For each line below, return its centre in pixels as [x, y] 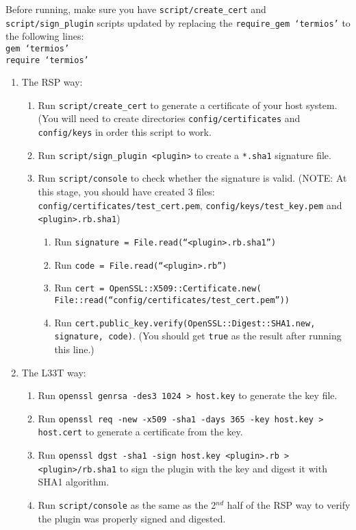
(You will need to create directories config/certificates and [169, 118]
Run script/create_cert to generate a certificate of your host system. [188, 105]
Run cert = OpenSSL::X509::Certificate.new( [158, 288]
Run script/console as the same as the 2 [127, 505]
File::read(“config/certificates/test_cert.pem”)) [172, 300]
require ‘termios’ [47, 60]
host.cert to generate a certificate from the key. [140, 432]
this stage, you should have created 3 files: [126, 192]
